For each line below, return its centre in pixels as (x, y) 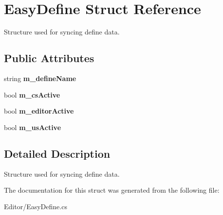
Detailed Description (57, 153)
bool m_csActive (32, 94)
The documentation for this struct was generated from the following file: (112, 190)
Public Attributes (49, 58)
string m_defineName (40, 78)
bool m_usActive (33, 127)
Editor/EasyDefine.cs (36, 206)
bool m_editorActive (39, 111)
